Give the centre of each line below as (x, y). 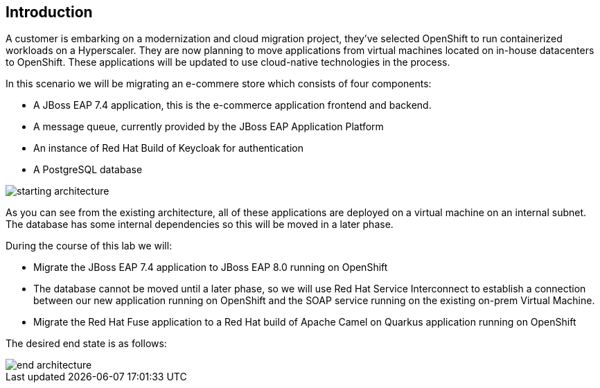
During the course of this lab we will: (89, 246)
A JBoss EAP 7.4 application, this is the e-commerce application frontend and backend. (232, 105)
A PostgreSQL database (88, 170)
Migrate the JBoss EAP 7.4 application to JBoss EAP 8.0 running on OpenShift (211, 267)
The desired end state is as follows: (86, 344)
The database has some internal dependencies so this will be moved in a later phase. (200, 224)
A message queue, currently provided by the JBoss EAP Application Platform (209, 127)
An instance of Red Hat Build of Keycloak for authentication (168, 148)
